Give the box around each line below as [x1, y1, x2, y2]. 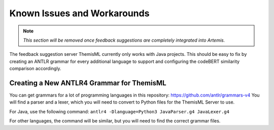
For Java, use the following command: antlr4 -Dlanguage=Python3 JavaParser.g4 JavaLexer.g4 [9, 108, 229, 114]
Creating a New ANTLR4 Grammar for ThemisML [9, 79, 167, 87]
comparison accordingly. [9, 66, 61, 72]
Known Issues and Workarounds [9, 8, 150, 19]
